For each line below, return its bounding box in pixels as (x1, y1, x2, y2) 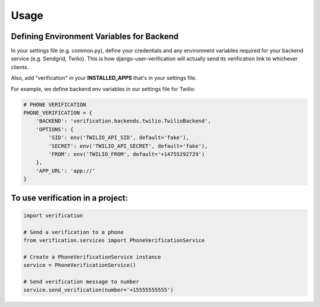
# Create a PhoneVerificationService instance (23, 253, 161, 260)
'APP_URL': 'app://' (36, 167, 96, 174)
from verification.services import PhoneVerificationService (23, 237, 205, 244)
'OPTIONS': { (36, 126, 74, 133)
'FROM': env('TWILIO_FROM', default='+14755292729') (48, 151, 205, 157)
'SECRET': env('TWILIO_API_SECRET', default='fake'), (48, 143, 208, 149)
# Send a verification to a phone (23, 228, 124, 235)
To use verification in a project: (11, 193, 129, 203)
